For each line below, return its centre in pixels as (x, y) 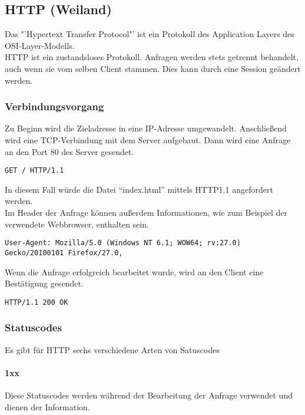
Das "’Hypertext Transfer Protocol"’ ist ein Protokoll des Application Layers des (150, 34)
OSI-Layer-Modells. (40, 45)
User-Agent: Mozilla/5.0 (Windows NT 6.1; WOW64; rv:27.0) (123, 243)
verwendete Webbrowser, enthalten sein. (77, 224)
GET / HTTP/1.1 (34, 171)
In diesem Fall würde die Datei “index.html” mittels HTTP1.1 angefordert (139, 189)
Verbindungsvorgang (54, 106)
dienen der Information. (47, 406)
